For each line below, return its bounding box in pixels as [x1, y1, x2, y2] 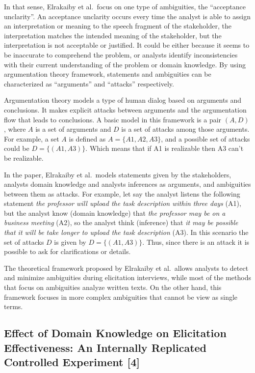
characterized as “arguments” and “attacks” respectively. [4, 78, 174, 88]
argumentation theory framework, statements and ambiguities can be [4, 69, 211, 79]
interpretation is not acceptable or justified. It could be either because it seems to [4, 40, 250, 50]
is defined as [69, 133, 106, 143]
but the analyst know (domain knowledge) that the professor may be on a [4, 207, 226, 218]
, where [4, 124, 26, 134]
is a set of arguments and [35, 124, 111, 134]
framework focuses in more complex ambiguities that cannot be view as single [4, 291, 238, 302]
